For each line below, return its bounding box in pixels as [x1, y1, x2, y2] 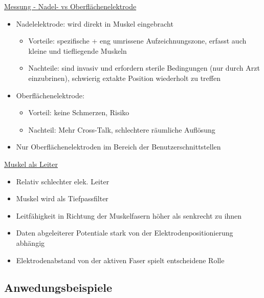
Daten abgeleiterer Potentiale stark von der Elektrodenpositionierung [16, 227, 233, 238]
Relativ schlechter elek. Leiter [16, 176, 109, 186]
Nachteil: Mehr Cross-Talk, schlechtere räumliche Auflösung [28, 124, 215, 135]
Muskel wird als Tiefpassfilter [16, 193, 108, 204]
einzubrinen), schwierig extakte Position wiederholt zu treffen [28, 72, 221, 83]
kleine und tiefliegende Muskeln [28, 45, 127, 56]
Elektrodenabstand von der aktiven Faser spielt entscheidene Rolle [16, 254, 225, 265]
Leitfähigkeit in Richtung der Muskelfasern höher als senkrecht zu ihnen [16, 210, 242, 221]
